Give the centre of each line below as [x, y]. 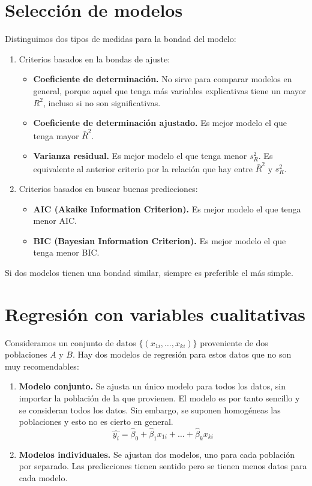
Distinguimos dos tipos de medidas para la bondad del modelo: [121, 39]
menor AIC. [55, 220]
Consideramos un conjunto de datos [70, 342]
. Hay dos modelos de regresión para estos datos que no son [182, 354]
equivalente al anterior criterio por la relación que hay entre [143, 168]
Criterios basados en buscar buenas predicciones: [108, 188]
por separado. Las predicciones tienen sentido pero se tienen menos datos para [163, 466]
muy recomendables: [42, 366]
